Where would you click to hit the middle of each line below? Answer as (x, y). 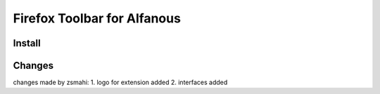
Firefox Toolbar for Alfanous (97, 18)
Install (27, 43)
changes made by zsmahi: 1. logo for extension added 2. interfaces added (120, 82)
